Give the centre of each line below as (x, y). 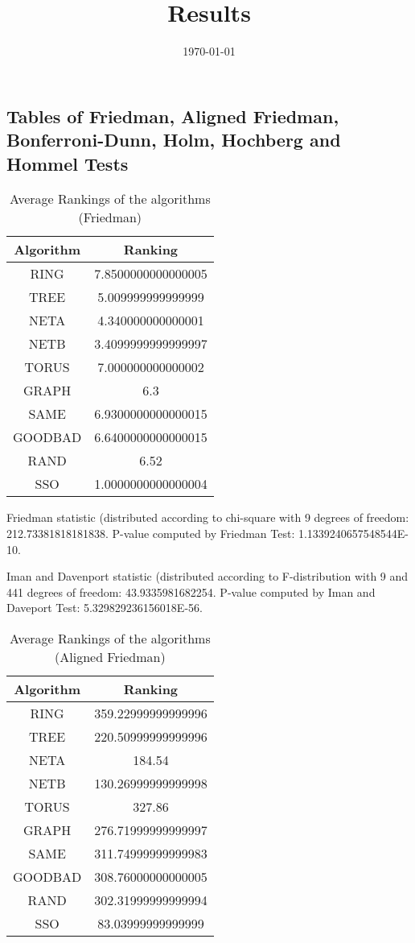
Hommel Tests (68, 163)
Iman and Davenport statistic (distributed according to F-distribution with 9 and (207, 576)
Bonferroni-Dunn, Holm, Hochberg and (174, 140)
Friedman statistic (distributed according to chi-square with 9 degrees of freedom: (208, 517)
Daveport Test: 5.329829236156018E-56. (105, 608)
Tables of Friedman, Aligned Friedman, (173, 116)
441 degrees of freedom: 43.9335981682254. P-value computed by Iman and (191, 591)
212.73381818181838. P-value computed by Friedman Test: (151, 533)
